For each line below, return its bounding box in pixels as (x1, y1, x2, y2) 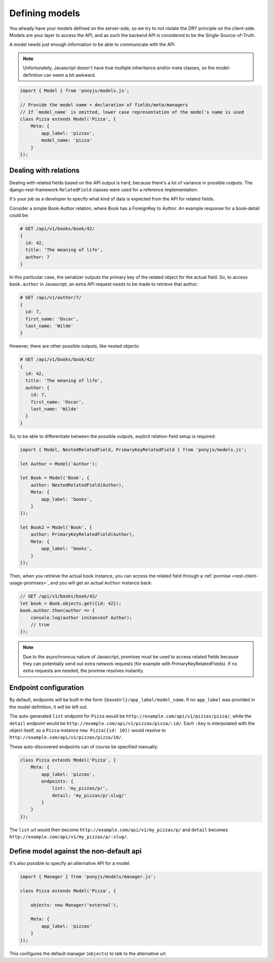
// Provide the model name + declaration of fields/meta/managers (20, 102, 188, 108)
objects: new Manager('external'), (30, 902, 119, 908)
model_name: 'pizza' (41, 137, 93, 143)
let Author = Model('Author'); (20, 461, 98, 467)
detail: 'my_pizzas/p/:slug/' (52, 792, 127, 798)
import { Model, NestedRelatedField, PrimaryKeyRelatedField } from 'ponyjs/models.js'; (20, 447, 247, 452)
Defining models (9, 8, 80, 19)
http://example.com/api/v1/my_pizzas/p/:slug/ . (9, 834, 128, 840)
